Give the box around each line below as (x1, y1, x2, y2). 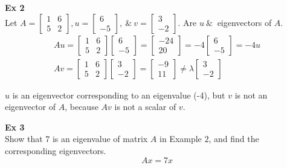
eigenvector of (5, 100, 56, 113)
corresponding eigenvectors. (5, 144, 106, 157)
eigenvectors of (217, 16, 272, 28)
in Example (160, 132, 202, 145)
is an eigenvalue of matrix (52, 132, 148, 145)
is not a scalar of (114, 100, 176, 113)
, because (65, 100, 98, 113)
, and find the (208, 132, 259, 145)
